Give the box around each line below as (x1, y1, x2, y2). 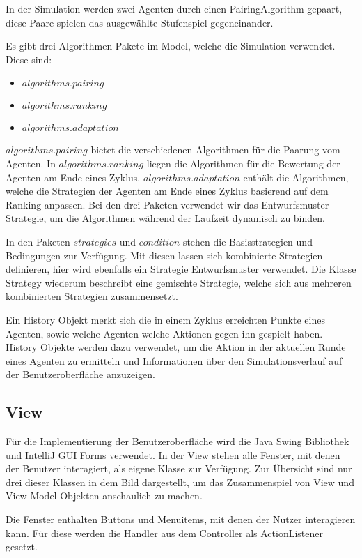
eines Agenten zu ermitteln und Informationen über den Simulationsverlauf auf (6, 353, 343, 368)
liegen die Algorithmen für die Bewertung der (146, 156, 340, 170)
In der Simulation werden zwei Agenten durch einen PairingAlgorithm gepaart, (6, 1, 343, 15)
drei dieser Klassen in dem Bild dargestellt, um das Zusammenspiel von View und (6, 474, 354, 489)
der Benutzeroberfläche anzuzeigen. (6, 367, 155, 382)
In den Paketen (6, 234, 70, 248)
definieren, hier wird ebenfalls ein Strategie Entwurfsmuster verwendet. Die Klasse (6, 262, 356, 276)
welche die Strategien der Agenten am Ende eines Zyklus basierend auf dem (6, 183, 329, 198)
